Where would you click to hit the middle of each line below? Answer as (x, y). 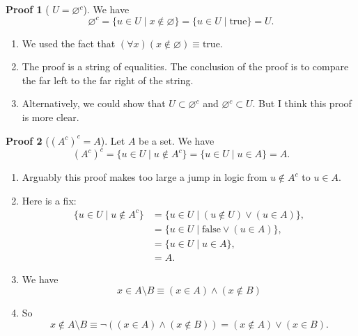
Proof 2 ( (28, 140)
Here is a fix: (49, 200)
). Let (113, 140)
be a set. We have (177, 140)
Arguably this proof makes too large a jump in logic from (145, 177)
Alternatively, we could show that (94, 103)
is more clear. (50, 117)
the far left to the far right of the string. (108, 80)
